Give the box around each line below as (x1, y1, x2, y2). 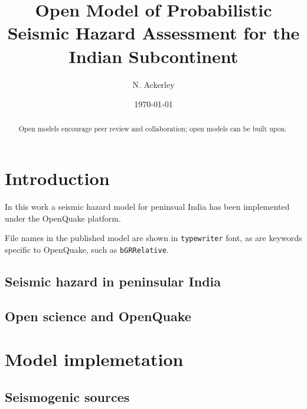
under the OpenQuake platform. (5, 212, 121, 224)
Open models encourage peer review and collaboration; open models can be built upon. (18, 124, 287, 134)
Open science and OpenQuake (5, 306, 191, 325)
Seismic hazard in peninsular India (5, 272, 221, 290)
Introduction (5, 166, 110, 190)
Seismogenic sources (5, 387, 130, 405)
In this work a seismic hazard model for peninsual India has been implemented (5, 200, 290, 213)
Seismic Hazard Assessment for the (7, 21, 300, 45)
